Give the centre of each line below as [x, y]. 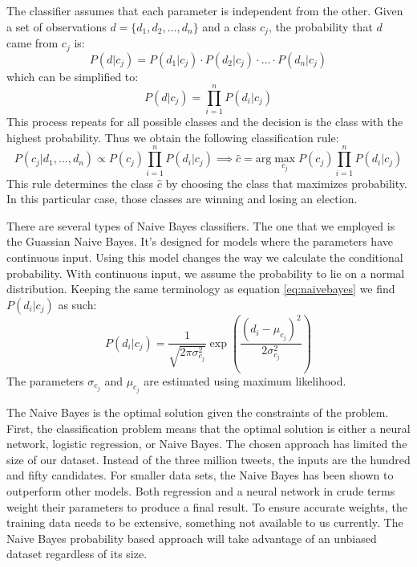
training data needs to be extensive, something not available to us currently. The [205, 522]
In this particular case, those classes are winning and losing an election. [182, 199]
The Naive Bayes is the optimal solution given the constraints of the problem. [198, 412]
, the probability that [320, 26]
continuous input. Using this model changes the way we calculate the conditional [205, 257]
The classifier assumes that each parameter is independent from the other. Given [205, 10]
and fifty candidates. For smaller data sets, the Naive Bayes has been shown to [200, 475]
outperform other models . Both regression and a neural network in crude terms [201, 491]
